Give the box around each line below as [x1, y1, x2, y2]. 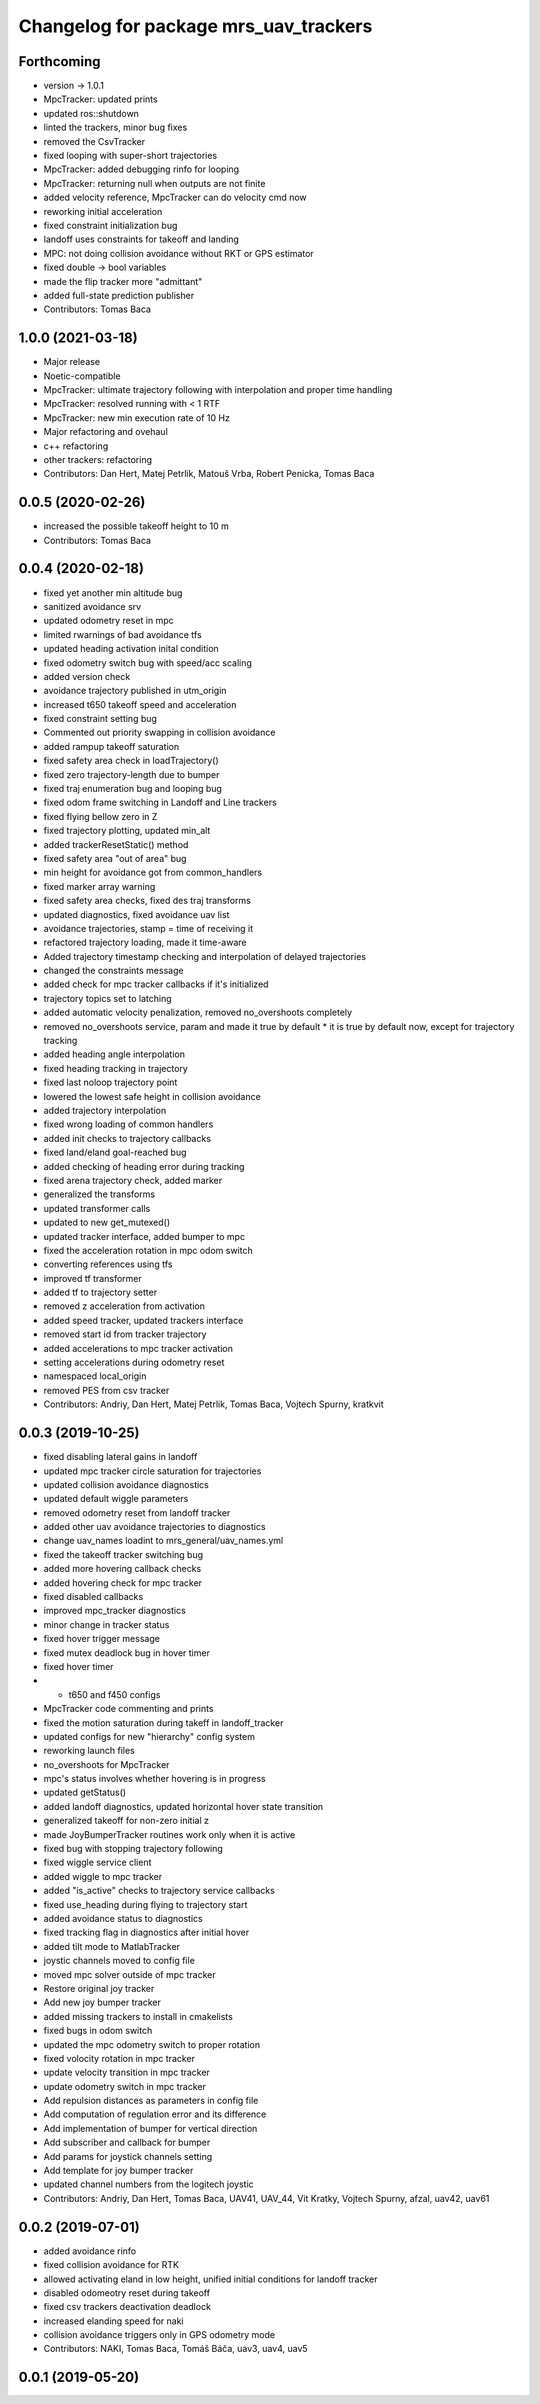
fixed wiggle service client [43, 1856, 152, 1869]
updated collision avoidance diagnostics [43, 1478, 210, 1490]
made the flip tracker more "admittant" [43, 275, 203, 287]
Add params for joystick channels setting [43, 2150, 213, 2162]
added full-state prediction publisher [43, 289, 195, 301]
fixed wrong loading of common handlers [43, 1118, 214, 1130]
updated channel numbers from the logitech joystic [43, 2178, 254, 2190]
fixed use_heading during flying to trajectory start [43, 1898, 248, 1910]
